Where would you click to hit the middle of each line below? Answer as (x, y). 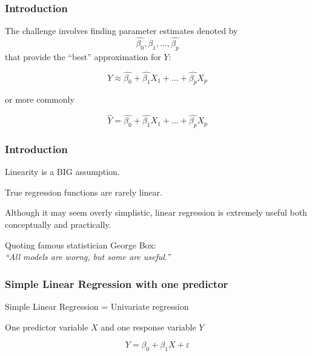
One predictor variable (47, 327)
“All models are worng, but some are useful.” (88, 257)
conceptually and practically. (58, 224)
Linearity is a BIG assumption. (62, 172)
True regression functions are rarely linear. (84, 192)
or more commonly (40, 99)
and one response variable (148, 327)
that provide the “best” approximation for (83, 56)
